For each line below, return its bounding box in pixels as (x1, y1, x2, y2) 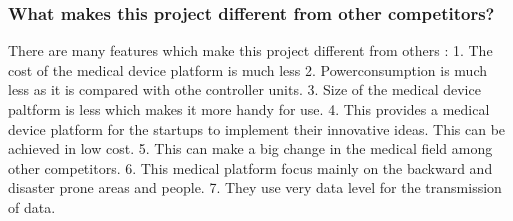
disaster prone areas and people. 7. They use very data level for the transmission (8, 177, 502, 198)
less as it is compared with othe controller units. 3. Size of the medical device (8, 79, 481, 100)
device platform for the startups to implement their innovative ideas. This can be (8, 118, 506, 139)
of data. (8, 196, 56, 217)
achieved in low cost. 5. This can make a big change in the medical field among (8, 138, 493, 159)
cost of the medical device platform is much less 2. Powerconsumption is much (8, 59, 487, 80)
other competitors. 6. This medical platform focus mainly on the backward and (8, 157, 493, 178)
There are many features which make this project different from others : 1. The (8, 40, 493, 61)
